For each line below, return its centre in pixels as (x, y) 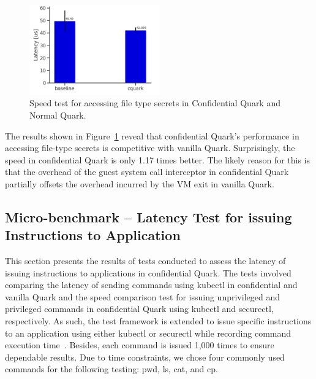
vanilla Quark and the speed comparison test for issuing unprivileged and (142, 296)
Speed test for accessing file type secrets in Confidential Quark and (155, 103)
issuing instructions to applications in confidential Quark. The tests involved (148, 272)
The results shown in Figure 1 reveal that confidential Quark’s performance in (152, 135)
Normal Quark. (58, 115)
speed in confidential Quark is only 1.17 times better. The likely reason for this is (158, 159)
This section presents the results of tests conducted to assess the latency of (145, 261)
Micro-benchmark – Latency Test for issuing (149, 217)
